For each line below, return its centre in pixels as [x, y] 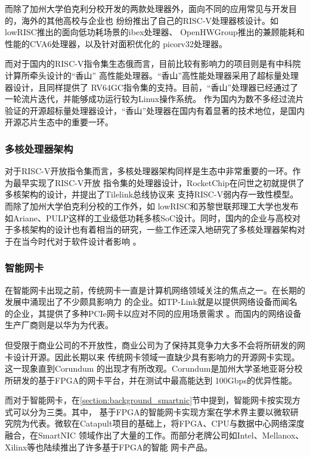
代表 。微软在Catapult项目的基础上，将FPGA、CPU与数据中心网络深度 [167, 423]
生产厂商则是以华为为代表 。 [59, 325]
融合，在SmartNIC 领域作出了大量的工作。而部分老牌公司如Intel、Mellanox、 [154, 435]
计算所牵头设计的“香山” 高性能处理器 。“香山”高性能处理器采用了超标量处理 [152, 75]
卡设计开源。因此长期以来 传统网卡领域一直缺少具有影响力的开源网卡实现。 [152, 356]
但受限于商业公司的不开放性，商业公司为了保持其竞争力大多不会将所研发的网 [155, 345]
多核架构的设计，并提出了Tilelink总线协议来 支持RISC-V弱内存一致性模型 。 [152, 194]
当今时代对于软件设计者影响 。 [81, 241]
